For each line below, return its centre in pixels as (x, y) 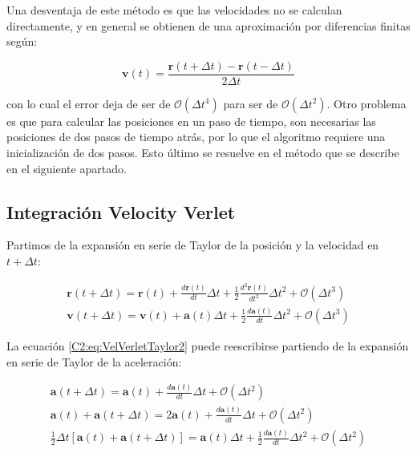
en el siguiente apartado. (67, 168)
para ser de (251, 103)
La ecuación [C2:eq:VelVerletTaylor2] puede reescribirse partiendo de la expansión (208, 345)
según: (22, 41)
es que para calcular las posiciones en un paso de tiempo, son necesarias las (191, 121)
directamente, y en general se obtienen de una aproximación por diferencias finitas (208, 25)
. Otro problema (366, 103)
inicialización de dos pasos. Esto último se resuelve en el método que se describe (203, 153)
